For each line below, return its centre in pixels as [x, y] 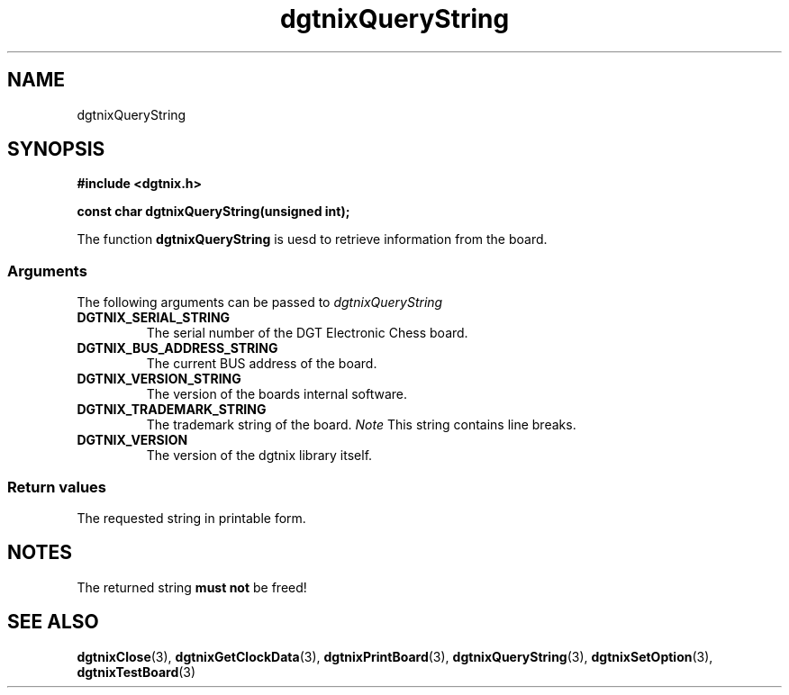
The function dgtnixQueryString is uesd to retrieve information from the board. [312, 239]
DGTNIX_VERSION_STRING [159, 379]
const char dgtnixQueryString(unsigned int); [213, 212]
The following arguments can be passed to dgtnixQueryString [260, 302]
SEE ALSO [53, 622]
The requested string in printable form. [191, 518]
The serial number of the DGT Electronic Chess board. [307, 333]
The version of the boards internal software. [277, 394]
